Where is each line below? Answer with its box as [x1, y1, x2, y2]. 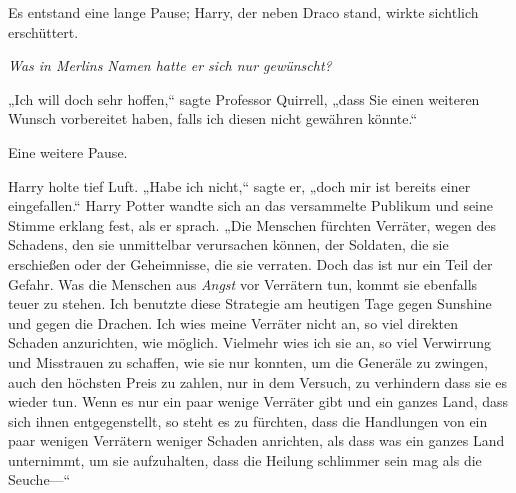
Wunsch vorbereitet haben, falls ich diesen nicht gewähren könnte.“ [8, 108, 418, 129]
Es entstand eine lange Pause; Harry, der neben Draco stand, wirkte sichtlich [8, 2, 479, 22]
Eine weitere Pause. [8, 141, 128, 162]
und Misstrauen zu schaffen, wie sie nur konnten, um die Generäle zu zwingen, [8, 351, 489, 372]
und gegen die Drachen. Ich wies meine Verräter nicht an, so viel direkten [8, 312, 459, 333]
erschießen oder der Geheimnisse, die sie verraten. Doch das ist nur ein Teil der [8, 253, 493, 274]
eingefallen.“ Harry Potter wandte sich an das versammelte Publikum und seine [8, 195, 494, 216]
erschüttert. [8, 21, 79, 42]
